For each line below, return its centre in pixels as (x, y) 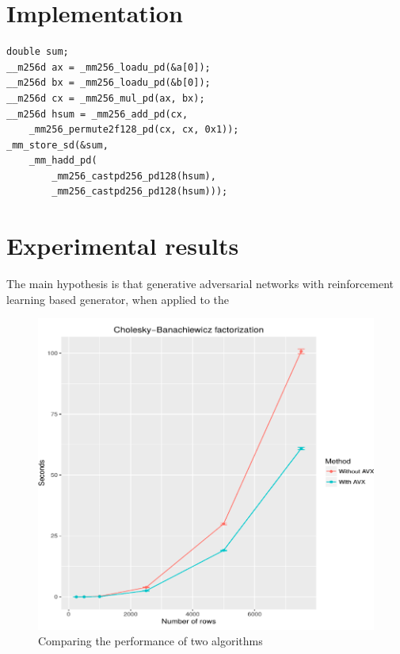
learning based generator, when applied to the (118, 299)
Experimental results (123, 246)
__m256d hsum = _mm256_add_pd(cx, (97, 114)
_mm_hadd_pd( (63, 161)
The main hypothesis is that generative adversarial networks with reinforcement (200, 284)
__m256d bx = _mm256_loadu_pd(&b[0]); (109, 83)
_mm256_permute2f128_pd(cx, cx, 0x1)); (134, 130)
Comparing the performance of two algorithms (150, 641)
